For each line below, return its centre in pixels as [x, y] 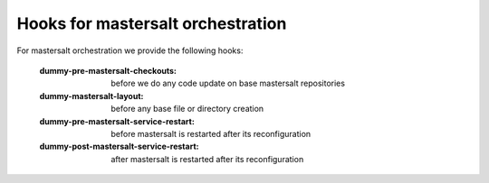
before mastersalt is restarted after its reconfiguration [211, 133]
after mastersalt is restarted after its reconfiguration [207, 159]
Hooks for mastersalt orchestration [152, 23]
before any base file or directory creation [187, 109]
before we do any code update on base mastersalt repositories [228, 83]
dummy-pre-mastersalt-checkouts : [108, 70]
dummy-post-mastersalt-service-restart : [119, 146]
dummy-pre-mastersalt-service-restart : [117, 121]
